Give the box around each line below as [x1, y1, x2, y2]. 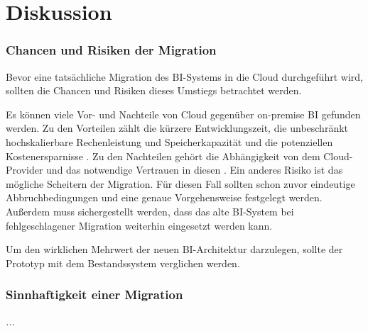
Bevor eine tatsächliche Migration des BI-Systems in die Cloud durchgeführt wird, [6, 69, 363, 84]
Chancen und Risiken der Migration [6, 41, 217, 59]
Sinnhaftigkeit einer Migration [6, 286, 183, 303]
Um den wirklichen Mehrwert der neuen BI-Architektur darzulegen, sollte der [6, 242, 343, 257]
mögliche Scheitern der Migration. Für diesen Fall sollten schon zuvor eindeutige [6, 176, 355, 191]
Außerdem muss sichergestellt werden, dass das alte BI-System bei [6, 203, 294, 218]
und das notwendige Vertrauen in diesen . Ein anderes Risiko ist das [46, 162, 343, 177]
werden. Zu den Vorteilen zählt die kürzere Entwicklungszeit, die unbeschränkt [6, 120, 349, 135]
